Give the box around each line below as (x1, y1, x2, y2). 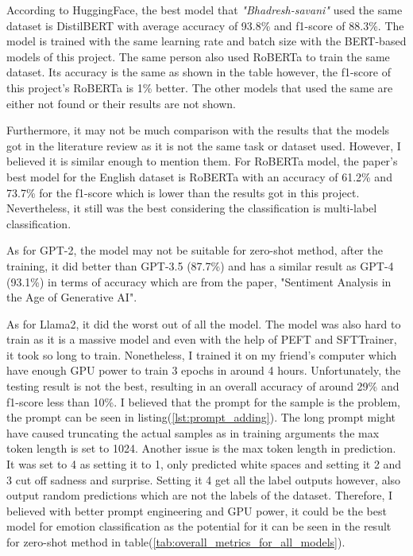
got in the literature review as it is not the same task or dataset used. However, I (6, 137, 401, 154)
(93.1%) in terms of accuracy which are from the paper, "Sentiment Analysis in (6, 273, 392, 290)
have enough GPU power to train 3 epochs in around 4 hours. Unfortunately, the (6, 362, 401, 379)
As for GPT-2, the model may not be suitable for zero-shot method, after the (6, 242, 383, 259)
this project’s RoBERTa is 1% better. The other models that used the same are (6, 79, 393, 95)
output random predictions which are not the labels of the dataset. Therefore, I (6, 487, 393, 504)
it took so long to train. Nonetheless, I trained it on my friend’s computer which (6, 346, 397, 363)
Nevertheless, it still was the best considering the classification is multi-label (6, 200, 377, 216)
